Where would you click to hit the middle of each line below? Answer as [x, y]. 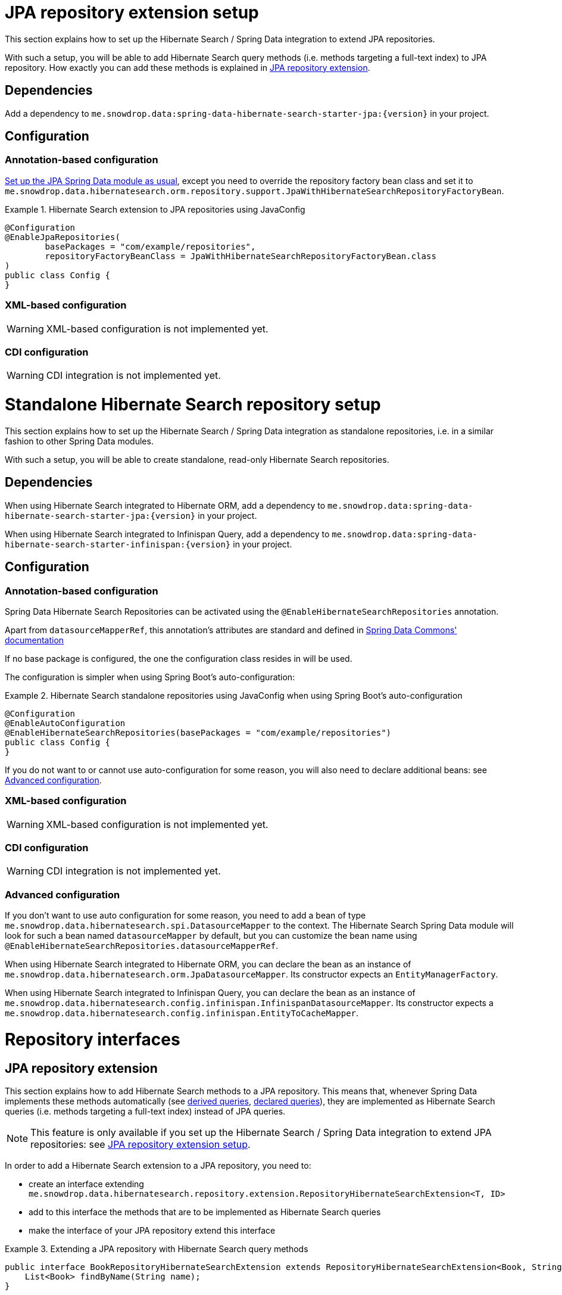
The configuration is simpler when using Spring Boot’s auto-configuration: [150, 677]
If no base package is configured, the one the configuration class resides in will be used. [179, 658]
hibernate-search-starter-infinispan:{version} [118, 544]
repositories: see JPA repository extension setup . [140, 1145]
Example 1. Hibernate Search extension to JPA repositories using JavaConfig [155, 209]
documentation [35, 640]
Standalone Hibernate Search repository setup [193, 405]
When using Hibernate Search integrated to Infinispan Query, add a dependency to [167, 534]
